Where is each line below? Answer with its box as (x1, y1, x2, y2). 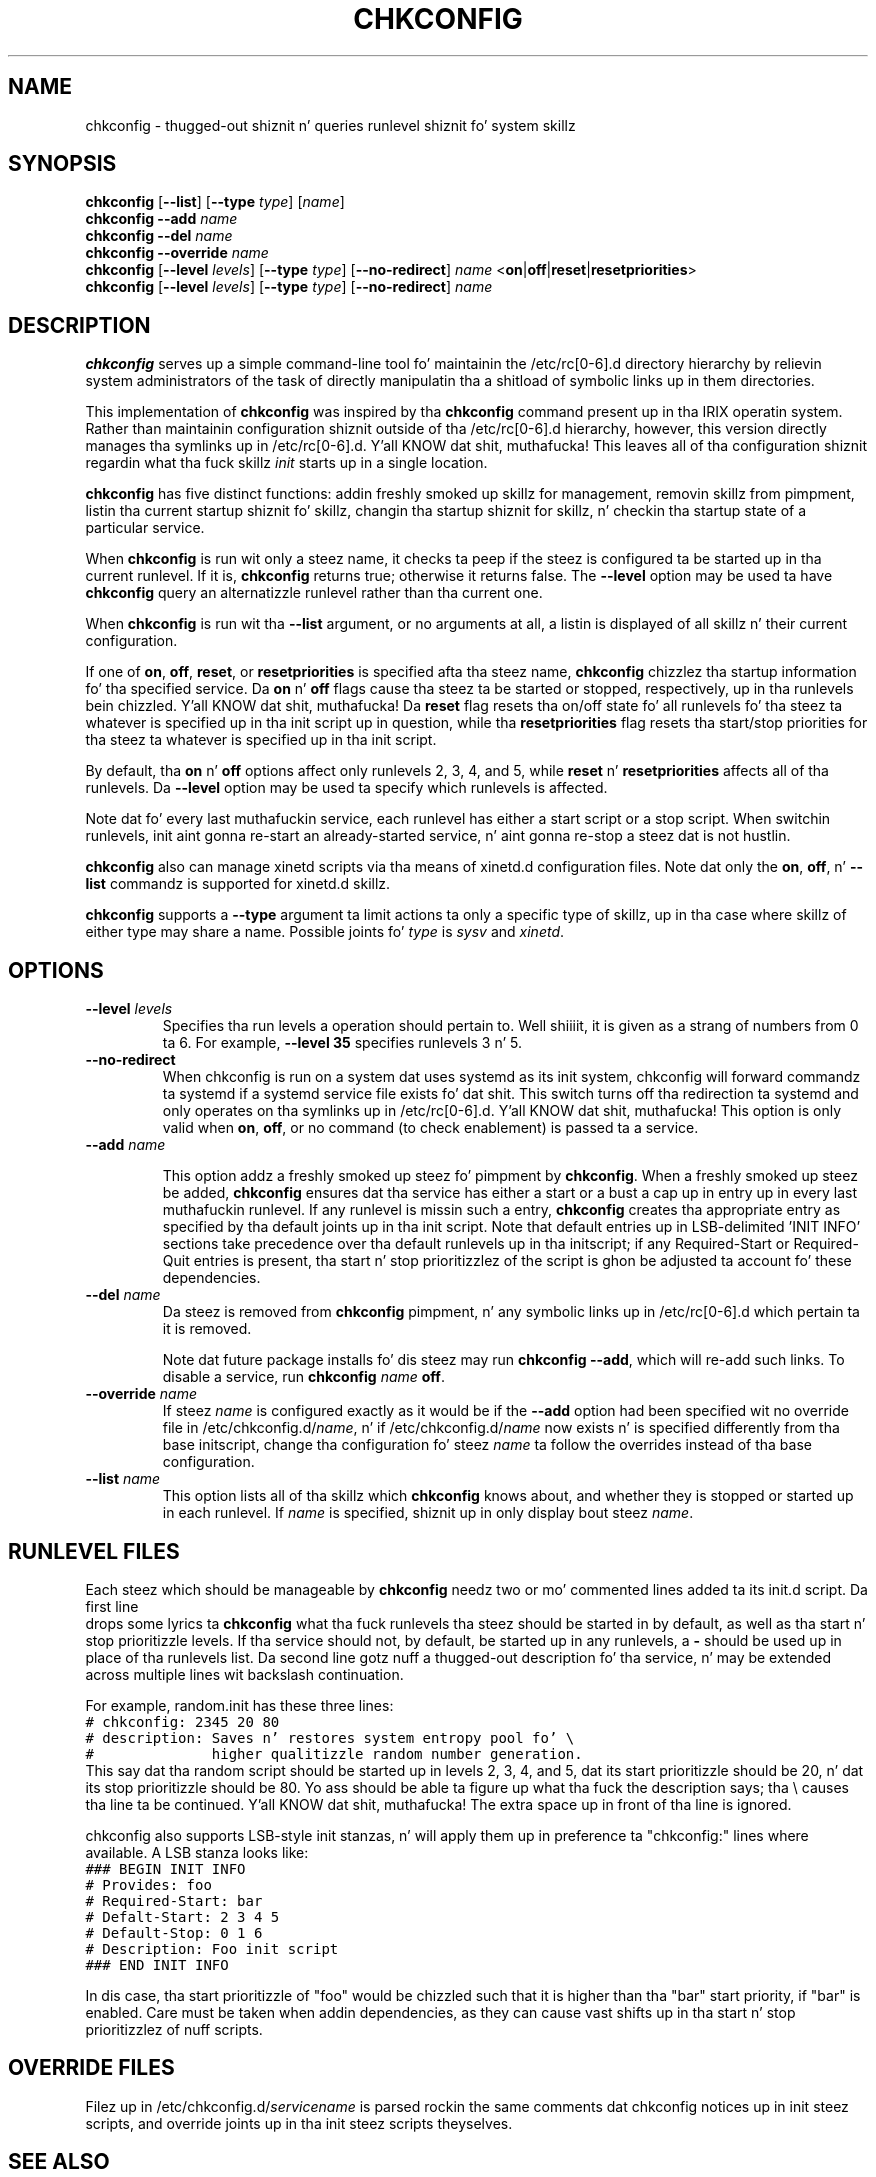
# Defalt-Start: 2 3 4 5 (85, 1908, 280, 1925)
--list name (85, 1470, 161, 1488)
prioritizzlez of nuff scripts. (85, 2020, 263, 2038)
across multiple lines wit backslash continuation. (85, 1665, 404, 1683)
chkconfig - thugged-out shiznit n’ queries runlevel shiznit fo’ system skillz (85, 116, 576, 134)
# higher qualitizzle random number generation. (85, 1745, 583, 1762)
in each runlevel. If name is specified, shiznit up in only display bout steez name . (162, 1504, 694, 1522)
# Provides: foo (85, 1876, 212, 1893)
